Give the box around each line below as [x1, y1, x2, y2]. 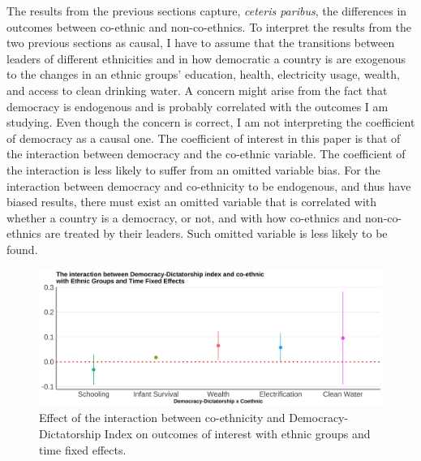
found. [6, 240, 38, 257]
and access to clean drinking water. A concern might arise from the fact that [6, 81, 388, 98]
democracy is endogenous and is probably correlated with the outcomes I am [6, 97, 389, 114]
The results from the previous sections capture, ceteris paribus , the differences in [6, 2, 407, 19]
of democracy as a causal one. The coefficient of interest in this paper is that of [6, 129, 401, 146]
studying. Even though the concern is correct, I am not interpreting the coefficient [6, 114, 415, 131]
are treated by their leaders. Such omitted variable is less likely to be [45, 225, 388, 242]
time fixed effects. [39, 441, 127, 458]
